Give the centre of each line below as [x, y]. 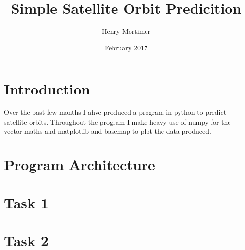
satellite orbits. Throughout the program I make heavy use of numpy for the [117, 121]
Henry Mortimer [126, 31]
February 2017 [126, 47]
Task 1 [26, 202]
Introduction [47, 89]
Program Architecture [80, 164]
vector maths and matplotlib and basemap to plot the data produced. [107, 131]
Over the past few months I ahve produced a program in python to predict [115, 112]
